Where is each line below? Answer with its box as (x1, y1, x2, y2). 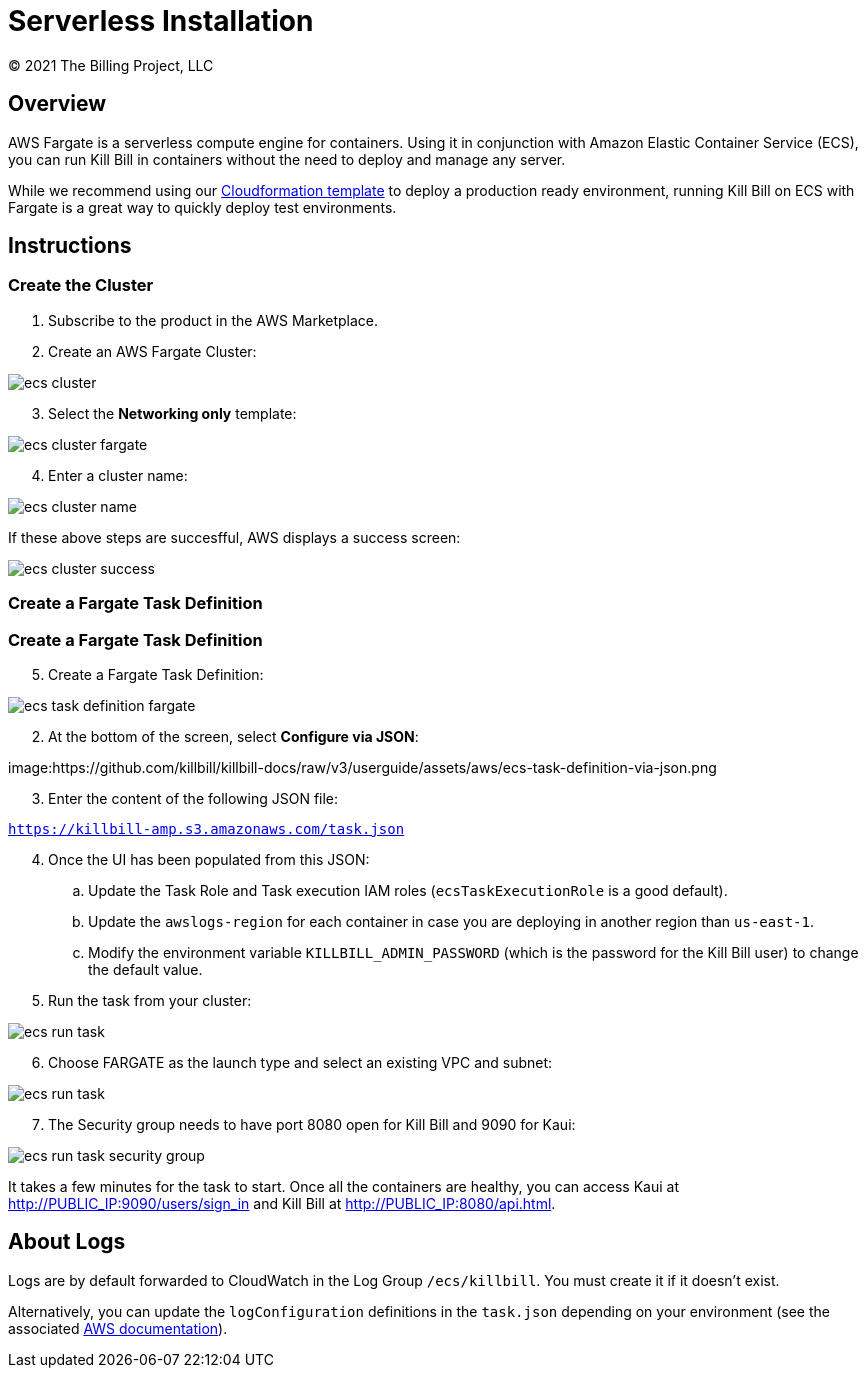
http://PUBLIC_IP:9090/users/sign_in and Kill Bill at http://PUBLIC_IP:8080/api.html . (8, 1194, 556, 1212)
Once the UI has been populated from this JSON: (48, 850, 370, 868)
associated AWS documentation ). (8, 1319, 228, 1337)
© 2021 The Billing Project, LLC (8, 56, 214, 74)
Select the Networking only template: (48, 404, 297, 422)
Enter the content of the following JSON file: (48, 789, 339, 807)
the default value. (88, 960, 203, 978)
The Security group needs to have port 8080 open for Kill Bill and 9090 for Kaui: (48, 1115, 576, 1133)
